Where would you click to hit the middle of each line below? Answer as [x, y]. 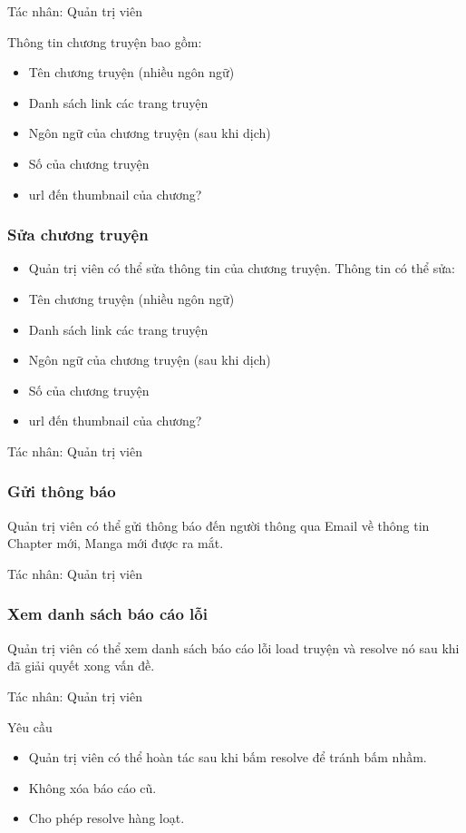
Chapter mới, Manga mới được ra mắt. [116, 543]
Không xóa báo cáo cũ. [92, 787]
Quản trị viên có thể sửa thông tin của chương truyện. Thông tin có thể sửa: [242, 268]
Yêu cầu [30, 726]
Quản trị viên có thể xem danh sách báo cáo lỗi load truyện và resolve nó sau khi [233, 647]
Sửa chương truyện [78, 235]
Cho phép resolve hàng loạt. [107, 818]
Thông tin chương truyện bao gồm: [105, 41]
